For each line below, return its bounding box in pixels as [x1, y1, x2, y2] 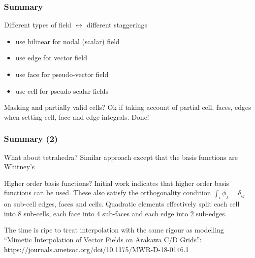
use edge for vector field [15, 52, 88, 63]
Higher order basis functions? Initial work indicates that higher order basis [4, 178, 229, 188]
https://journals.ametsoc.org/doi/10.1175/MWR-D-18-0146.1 [4, 244, 189, 254]
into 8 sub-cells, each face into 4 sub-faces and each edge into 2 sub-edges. [4, 208, 227, 218]
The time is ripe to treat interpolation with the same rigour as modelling [4, 225, 224, 235]
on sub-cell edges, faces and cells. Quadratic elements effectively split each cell [4, 199, 240, 209]
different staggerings [86, 20, 147, 30]
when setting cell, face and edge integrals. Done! [4, 111, 149, 122]
